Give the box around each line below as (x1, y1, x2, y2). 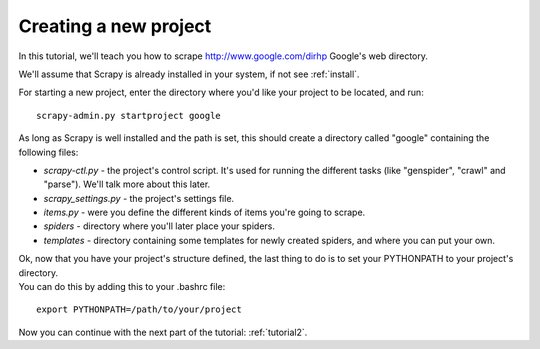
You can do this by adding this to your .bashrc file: (18, 281, 226, 293)
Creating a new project (18, 15, 212, 37)
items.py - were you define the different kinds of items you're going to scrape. (43, 206, 366, 219)
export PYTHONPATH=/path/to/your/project (36, 304, 242, 315)
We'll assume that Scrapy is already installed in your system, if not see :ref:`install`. (18, 68, 360, 80)
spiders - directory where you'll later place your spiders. (43, 220, 275, 232)
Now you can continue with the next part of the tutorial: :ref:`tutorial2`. (18, 326, 308, 338)
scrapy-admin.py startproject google (36, 110, 222, 121)
